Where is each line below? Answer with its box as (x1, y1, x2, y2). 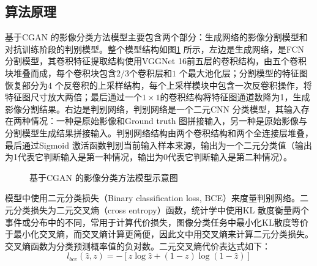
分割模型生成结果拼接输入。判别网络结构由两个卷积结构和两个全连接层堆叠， (5, 126, 313, 139)
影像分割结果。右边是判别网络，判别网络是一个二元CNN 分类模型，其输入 (5, 102, 301, 115)
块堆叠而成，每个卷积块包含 (5, 66, 116, 79)
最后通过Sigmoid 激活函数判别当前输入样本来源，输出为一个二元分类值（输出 (5, 138, 312, 151)
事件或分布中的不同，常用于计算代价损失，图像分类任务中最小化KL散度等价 (5, 215, 308, 228)
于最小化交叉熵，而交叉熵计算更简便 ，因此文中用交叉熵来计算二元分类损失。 (5, 227, 313, 240)
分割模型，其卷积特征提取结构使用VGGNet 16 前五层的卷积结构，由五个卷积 (5, 54, 307, 67)
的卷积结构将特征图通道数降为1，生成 (160, 91, 310, 103)
